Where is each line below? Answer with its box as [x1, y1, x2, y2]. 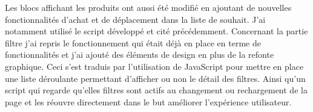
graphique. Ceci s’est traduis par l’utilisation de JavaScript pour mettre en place [5, 60, 304, 72]
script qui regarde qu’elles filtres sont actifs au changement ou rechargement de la [5, 84, 308, 96]
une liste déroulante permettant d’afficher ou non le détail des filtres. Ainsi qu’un [5, 72, 306, 84]
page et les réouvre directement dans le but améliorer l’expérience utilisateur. [5, 95, 292, 108]
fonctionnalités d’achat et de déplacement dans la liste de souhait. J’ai [5, 13, 266, 25]
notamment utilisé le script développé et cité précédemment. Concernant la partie [5, 25, 308, 37]
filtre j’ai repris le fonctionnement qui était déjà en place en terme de [5, 36, 261, 49]
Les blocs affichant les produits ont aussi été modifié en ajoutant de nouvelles [5, 1, 292, 13]
